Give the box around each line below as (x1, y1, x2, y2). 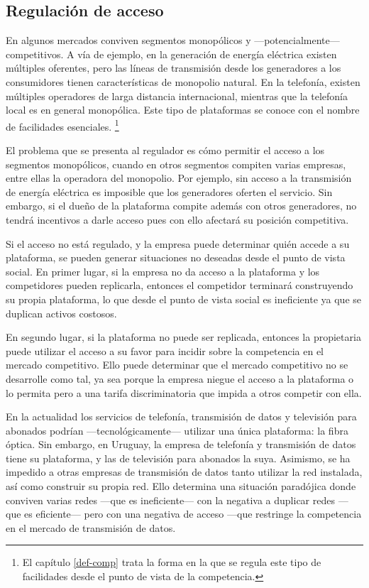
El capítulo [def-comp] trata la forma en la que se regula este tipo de (22, 555, 321, 570)
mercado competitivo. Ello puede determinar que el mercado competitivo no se (6, 357, 348, 372)
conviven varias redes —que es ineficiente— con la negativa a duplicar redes (6, 492, 335, 507)
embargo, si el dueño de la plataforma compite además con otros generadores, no (6, 198, 357, 213)
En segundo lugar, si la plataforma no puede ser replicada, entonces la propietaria (6, 330, 361, 344)
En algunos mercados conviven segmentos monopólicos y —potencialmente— (6, 33, 340, 48)
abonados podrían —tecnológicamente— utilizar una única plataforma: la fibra (6, 423, 348, 437)
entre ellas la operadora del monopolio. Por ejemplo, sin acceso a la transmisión (6, 170, 352, 185)
